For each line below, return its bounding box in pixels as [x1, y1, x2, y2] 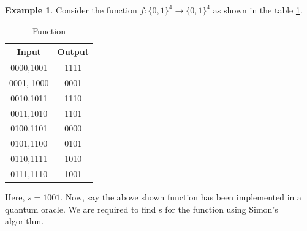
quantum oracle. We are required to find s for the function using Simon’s [5, 202, 278, 215]
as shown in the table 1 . [213, 4, 303, 16]
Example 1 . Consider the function [5, 4, 137, 16]
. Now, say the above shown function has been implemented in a [60, 191, 301, 204]
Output [57, 45, 89, 58]
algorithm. [5, 215, 44, 227]
